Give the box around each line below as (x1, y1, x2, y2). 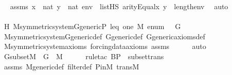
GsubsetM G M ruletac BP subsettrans (4, 51, 164, 61)
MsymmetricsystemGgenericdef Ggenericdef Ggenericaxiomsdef (4, 31, 205, 41)
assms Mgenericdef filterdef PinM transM (4, 61, 139, 71)
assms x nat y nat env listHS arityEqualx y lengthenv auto (10, 1, 228, 11)
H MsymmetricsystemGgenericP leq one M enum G (4, 21, 181, 32)
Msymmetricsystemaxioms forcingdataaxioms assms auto (4, 41, 206, 52)
